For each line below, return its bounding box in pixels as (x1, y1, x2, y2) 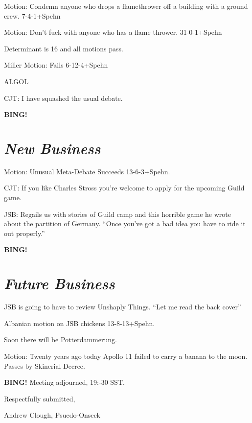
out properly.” (4, 228, 45, 238)
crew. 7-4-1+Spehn (4, 10, 61, 21)
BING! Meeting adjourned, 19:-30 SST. (4, 377, 125, 387)
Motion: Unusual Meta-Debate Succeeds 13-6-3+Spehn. (4, 166, 170, 176)
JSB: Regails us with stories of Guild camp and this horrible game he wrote (4, 209, 231, 219)
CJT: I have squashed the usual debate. (4, 93, 123, 103)
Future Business (4, 273, 115, 294)
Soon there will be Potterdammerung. (4, 334, 117, 345)
